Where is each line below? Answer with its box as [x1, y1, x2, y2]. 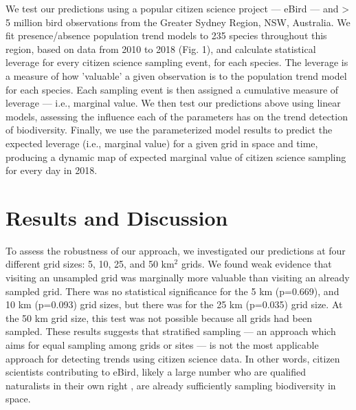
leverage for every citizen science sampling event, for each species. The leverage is [5, 55, 348, 69]
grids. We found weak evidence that [181, 257, 332, 271]
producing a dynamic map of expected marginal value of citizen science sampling [5, 149, 346, 164]
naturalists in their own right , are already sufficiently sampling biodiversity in [5, 378, 336, 392]
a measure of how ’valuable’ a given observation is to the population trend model [5, 68, 347, 83]
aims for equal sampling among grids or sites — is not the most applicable [5, 338, 319, 352]
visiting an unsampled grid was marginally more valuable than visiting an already [5, 270, 350, 285]
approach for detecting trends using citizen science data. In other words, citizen [5, 351, 340, 365]
